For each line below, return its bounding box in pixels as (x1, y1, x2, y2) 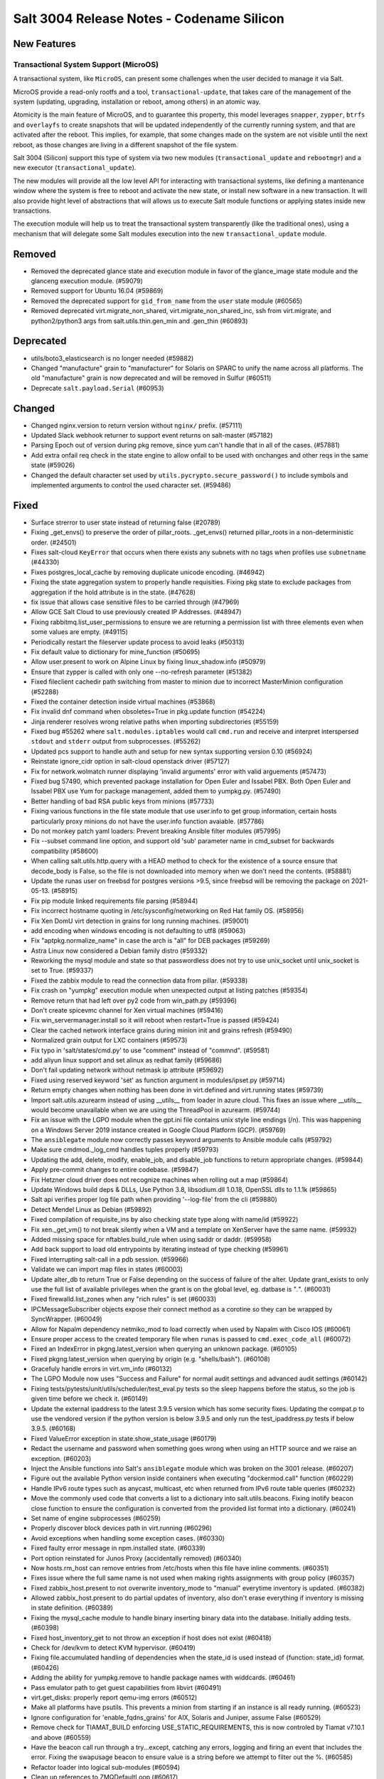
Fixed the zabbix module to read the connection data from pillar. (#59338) (31, 976, 248, 985)
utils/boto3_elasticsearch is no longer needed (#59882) (31, 354, 194, 362)
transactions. (13, 206, 52, 215)
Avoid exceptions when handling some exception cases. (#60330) (31, 1533, 225, 1542)
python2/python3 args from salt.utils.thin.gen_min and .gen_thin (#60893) (31, 317, 248, 325)
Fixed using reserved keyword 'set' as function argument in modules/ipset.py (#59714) (31, 1075, 286, 1084)
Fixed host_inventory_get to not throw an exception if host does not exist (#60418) (31, 1633, 272, 1642)
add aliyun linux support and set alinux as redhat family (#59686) (31, 1055, 223, 1064)
